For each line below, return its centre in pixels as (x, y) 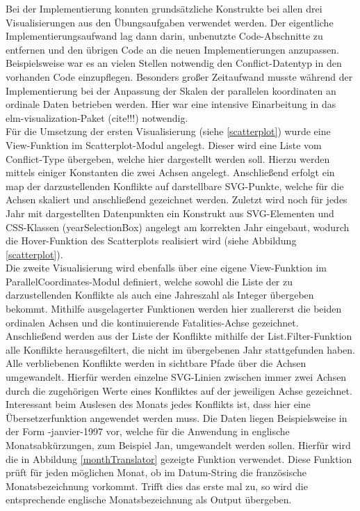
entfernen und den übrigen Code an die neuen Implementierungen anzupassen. (172, 49)
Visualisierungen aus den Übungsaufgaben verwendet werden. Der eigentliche (170, 22)
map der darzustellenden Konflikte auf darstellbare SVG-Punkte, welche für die (175, 186)
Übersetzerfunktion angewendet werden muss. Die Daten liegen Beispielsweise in (177, 417)
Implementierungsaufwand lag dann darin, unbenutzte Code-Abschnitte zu (164, 36)
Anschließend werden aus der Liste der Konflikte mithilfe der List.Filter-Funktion (179, 336)
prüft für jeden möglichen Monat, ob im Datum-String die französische (156, 472)
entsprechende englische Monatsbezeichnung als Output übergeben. (149, 500)
